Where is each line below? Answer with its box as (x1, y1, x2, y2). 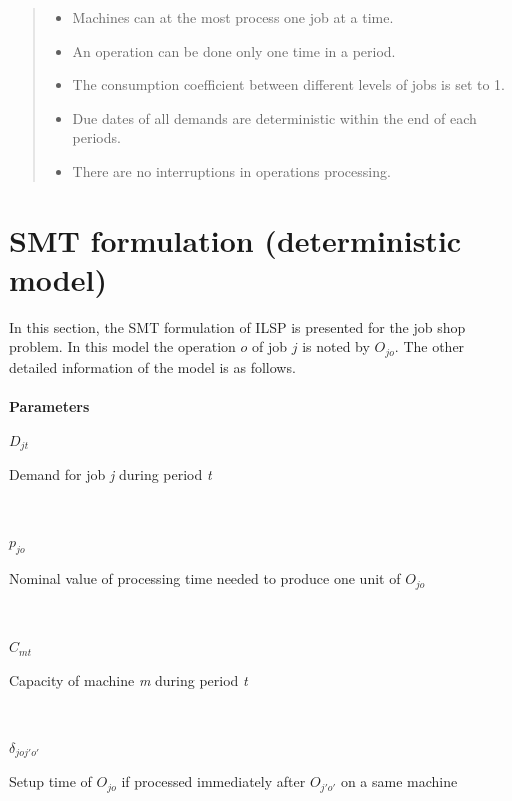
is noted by (302, 336, 370, 357)
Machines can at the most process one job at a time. (72, 7, 394, 27)
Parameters (9, 396, 90, 417)
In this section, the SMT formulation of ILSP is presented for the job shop (9, 316, 466, 337)
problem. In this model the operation (9, 336, 236, 357)
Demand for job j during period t (9, 464, 212, 485)
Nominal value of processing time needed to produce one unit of (9, 568, 401, 589)
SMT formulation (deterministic (9, 219, 462, 260)
